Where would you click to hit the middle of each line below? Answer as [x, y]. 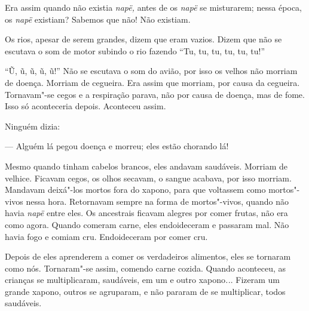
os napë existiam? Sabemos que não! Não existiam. [98, 19]
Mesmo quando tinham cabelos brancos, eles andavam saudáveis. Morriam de [146, 166]
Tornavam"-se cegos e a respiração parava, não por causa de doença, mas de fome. [155, 94]
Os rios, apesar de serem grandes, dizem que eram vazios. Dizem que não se [143, 39]
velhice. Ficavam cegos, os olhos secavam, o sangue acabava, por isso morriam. [148, 178]
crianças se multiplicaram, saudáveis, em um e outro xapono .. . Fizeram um [142, 280]
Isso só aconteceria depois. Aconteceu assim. [85, 106]
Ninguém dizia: [33, 126]
